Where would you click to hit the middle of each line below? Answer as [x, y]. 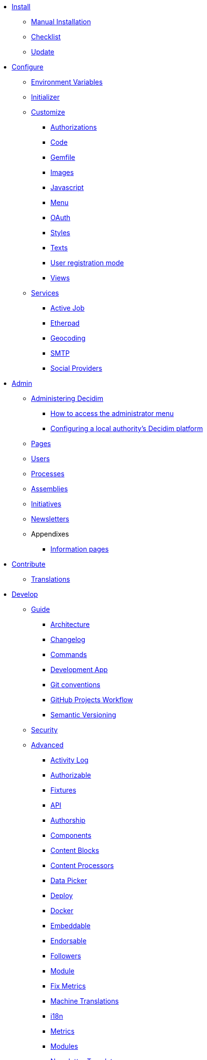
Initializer [45, 97]
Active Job [68, 308]
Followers [66, 956]
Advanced [47, 745]
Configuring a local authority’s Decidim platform [127, 428]
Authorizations [74, 127]
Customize [48, 112]
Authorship [68, 820]
